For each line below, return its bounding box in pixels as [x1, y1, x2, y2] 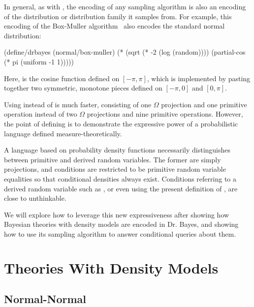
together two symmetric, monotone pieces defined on [4, 83, 162, 93]
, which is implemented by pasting [147, 73, 251, 83]
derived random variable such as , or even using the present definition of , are [4, 183, 238, 193]
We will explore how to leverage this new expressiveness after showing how [4, 209, 229, 219]
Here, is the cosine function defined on [4, 73, 120, 83]
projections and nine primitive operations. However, [87, 109, 243, 119]
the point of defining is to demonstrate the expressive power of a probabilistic [4, 118, 238, 128]
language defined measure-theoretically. [4, 128, 122, 138]
